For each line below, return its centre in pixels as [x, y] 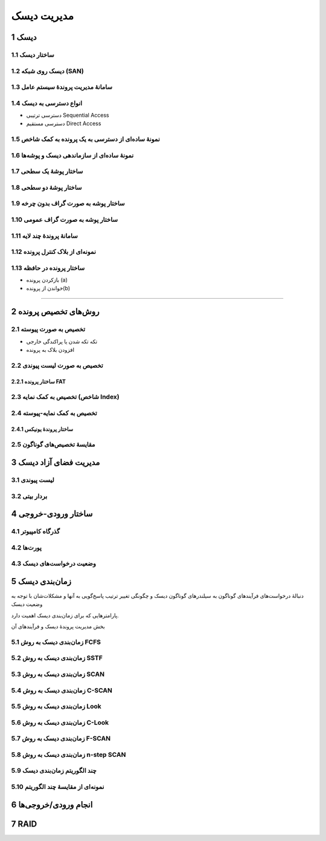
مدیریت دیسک [43, 16]
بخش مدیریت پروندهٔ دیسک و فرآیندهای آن [58, 626]
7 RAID [24, 824]
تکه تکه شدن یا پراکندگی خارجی [62, 341]
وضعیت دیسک [27, 604]
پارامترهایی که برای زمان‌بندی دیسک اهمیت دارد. [65, 615]
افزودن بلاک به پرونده [50, 349]
